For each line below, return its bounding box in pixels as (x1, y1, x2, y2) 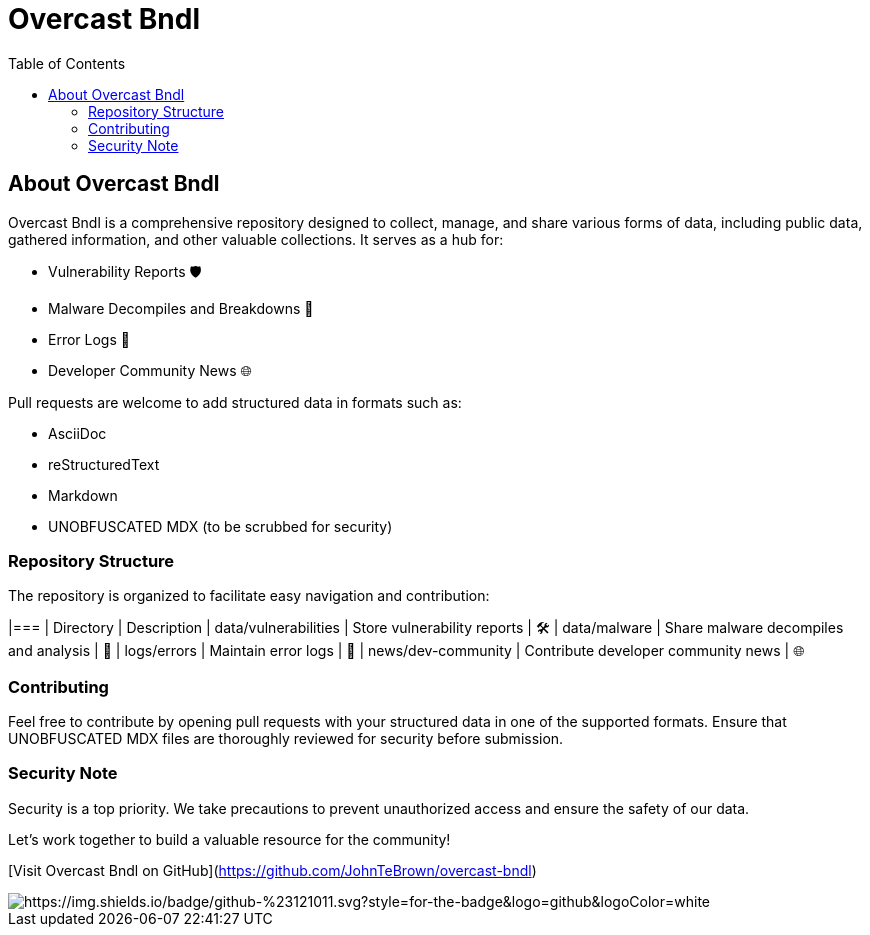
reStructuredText (48, 455, 160, 473)
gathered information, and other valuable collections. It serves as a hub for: (8, 230, 504, 248)
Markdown (48, 486, 118, 504)
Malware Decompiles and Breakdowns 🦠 (48, 299, 314, 317)
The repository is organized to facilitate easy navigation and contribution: (8, 587, 490, 605)
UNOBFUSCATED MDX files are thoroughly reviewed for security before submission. (8, 730, 564, 748)
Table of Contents (8, 54, 126, 72)
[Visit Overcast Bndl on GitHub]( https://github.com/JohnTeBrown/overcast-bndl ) (8, 861, 537, 879)
